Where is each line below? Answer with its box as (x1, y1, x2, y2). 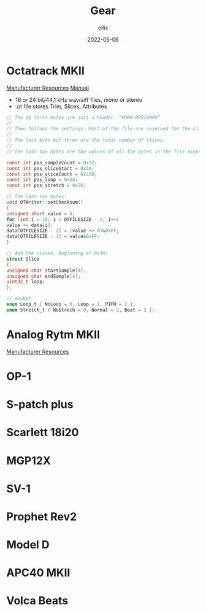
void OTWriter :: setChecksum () (6, 199, 84, 206)
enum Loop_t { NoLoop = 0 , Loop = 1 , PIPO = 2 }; (6, 301, 136, 307)
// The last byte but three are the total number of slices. (6, 137, 166, 144)
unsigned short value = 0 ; (6, 210, 75, 217)
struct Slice (6, 256, 40, 262)
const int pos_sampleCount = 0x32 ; (6, 159, 97, 166)
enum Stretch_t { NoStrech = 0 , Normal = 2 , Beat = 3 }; (6, 307, 155, 313)
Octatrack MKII (6, 64, 85, 77)
